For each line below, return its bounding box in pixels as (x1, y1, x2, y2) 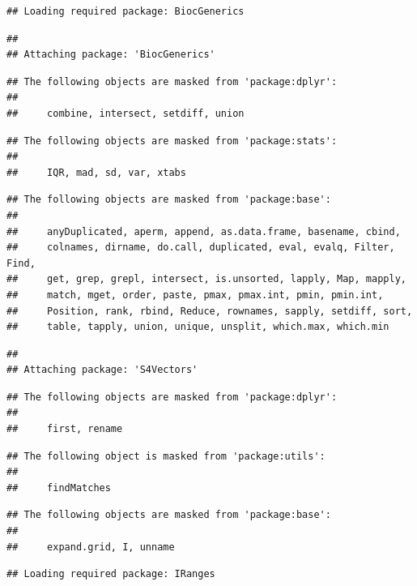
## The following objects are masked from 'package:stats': (6, 135, 338, 147)
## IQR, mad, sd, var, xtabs (6, 166, 186, 178)
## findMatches (6, 481, 111, 494)
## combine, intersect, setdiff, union (6, 107, 245, 119)
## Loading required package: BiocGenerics (6, 6, 245, 17)
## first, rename (6, 423, 123, 435)
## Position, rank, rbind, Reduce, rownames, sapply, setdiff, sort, (6, 305, 413, 317)
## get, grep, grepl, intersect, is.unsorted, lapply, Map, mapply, (6, 273, 406, 285)
